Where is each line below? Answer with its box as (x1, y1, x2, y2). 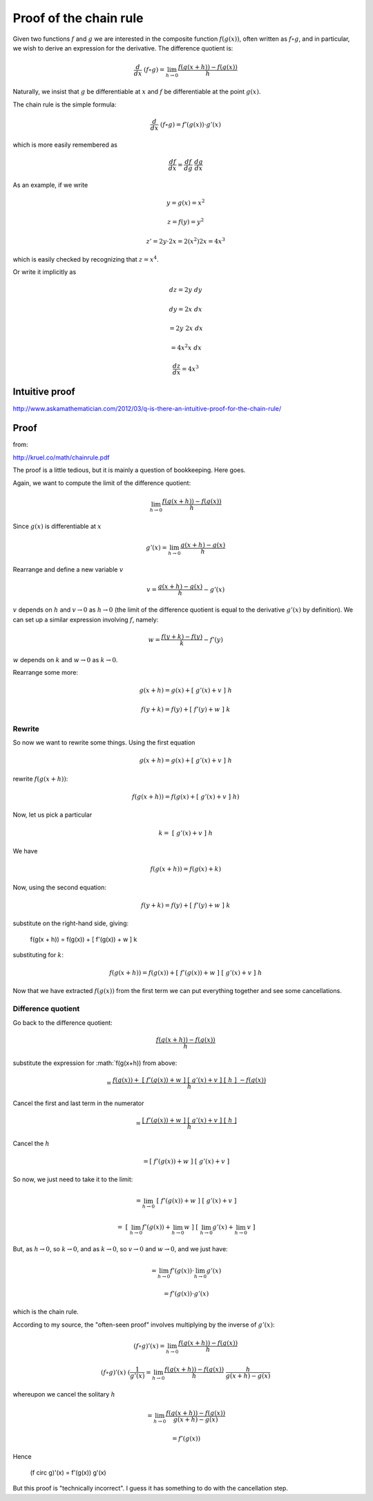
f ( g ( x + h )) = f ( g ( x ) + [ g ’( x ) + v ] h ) (131, 793, 240, 801)
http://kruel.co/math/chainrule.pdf (12, 453, 110, 462)
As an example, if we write (12, 181, 88, 189)
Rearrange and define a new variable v (12, 565, 124, 574)
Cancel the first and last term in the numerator (12, 1099, 144, 1107)
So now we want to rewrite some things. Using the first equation (12, 738, 195, 747)
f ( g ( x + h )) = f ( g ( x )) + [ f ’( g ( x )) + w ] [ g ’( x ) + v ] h (109, 969, 262, 977)
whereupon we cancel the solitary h (12, 1390, 115, 1398)
